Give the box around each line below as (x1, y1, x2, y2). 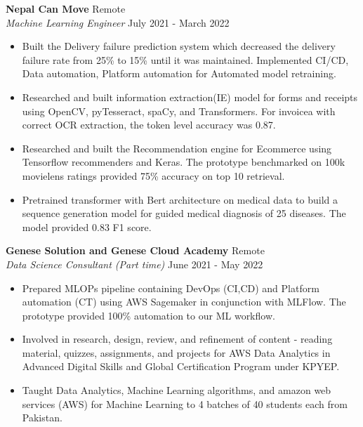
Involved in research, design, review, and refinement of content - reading (22, 331, 333, 346)
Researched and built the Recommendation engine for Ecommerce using (22, 140, 332, 155)
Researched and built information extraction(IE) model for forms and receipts (22, 89, 358, 104)
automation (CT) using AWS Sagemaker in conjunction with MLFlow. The (22, 294, 346, 309)
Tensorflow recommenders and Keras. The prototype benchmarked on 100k (22, 155, 345, 169)
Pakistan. (22, 410, 62, 425)
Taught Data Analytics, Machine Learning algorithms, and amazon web (22, 383, 331, 398)
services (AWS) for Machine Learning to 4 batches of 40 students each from (22, 396, 348, 411)
